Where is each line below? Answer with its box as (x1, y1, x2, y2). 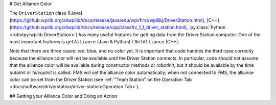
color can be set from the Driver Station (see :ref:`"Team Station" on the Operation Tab (9, 76, 192, 83)
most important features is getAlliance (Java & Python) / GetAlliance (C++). (9, 38, 180, 44)
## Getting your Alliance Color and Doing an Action (9, 93, 118, 99)
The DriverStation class (9, 10, 66, 16)
